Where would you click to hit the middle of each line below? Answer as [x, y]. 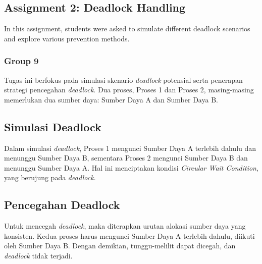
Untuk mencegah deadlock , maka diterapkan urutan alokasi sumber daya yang [125, 226]
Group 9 [21, 61]
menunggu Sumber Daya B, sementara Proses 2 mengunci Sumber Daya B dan [126, 158]
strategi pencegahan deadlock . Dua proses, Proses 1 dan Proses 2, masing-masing [129, 90]
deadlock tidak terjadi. [38, 255]
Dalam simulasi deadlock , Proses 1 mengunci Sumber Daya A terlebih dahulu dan [130, 148]
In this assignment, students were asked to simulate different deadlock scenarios [127, 29]
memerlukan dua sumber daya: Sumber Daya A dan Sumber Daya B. [111, 99]
